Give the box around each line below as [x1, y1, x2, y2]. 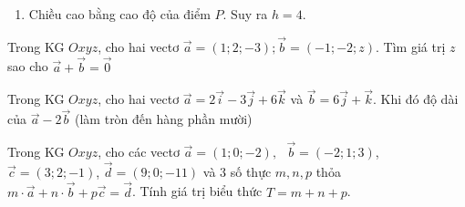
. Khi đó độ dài [372, 89, 459, 109]
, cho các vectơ [98, 142, 180, 161]
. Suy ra [222, 5, 268, 23]
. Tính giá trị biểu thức [131, 181, 263, 201]
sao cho [7, 57, 48, 76]
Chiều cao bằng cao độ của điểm [28, 5, 211, 23]
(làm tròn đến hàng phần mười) [75, 109, 253, 129]
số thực [230, 161, 272, 181]
